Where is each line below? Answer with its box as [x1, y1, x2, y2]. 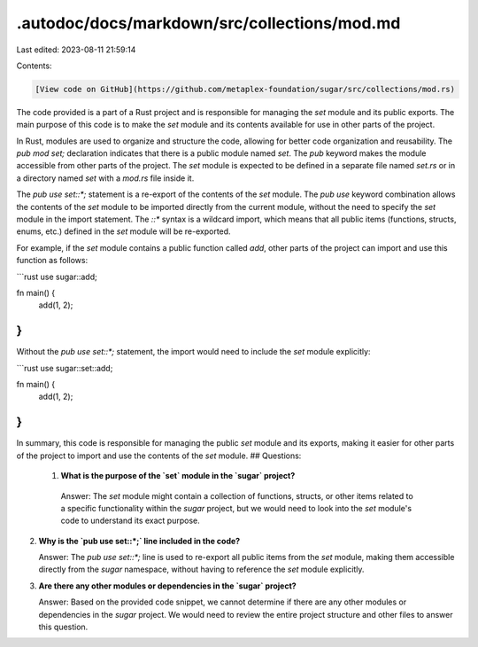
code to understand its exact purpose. [60, 515, 200, 526]
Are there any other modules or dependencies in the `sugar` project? [38, 581, 297, 591]
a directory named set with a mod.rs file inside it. [16, 173, 195, 183]
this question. [38, 621, 89, 633]
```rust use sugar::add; [16, 271, 97, 282]
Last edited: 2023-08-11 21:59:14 [16, 44, 136, 55]
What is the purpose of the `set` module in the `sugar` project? [60, 471, 296, 481]
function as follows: [16, 255, 89, 266]
